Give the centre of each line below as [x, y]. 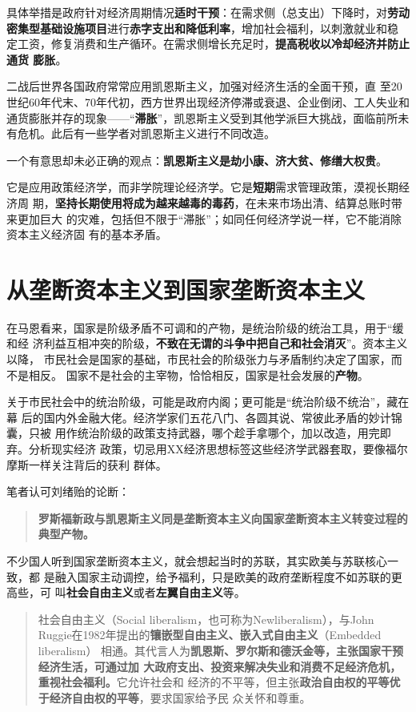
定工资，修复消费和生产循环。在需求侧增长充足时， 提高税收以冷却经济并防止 [208, 44]
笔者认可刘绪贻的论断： [68, 491]
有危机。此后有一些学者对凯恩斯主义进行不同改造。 [141, 133]
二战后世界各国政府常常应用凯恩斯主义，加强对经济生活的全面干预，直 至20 [204, 86]
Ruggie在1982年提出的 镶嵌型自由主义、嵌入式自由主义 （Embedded [210, 635]
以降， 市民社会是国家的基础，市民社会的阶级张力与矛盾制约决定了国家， [199, 359]
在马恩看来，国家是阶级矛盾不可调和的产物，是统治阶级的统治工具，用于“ [200, 327]
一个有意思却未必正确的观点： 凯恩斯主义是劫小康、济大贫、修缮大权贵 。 [197, 160]
